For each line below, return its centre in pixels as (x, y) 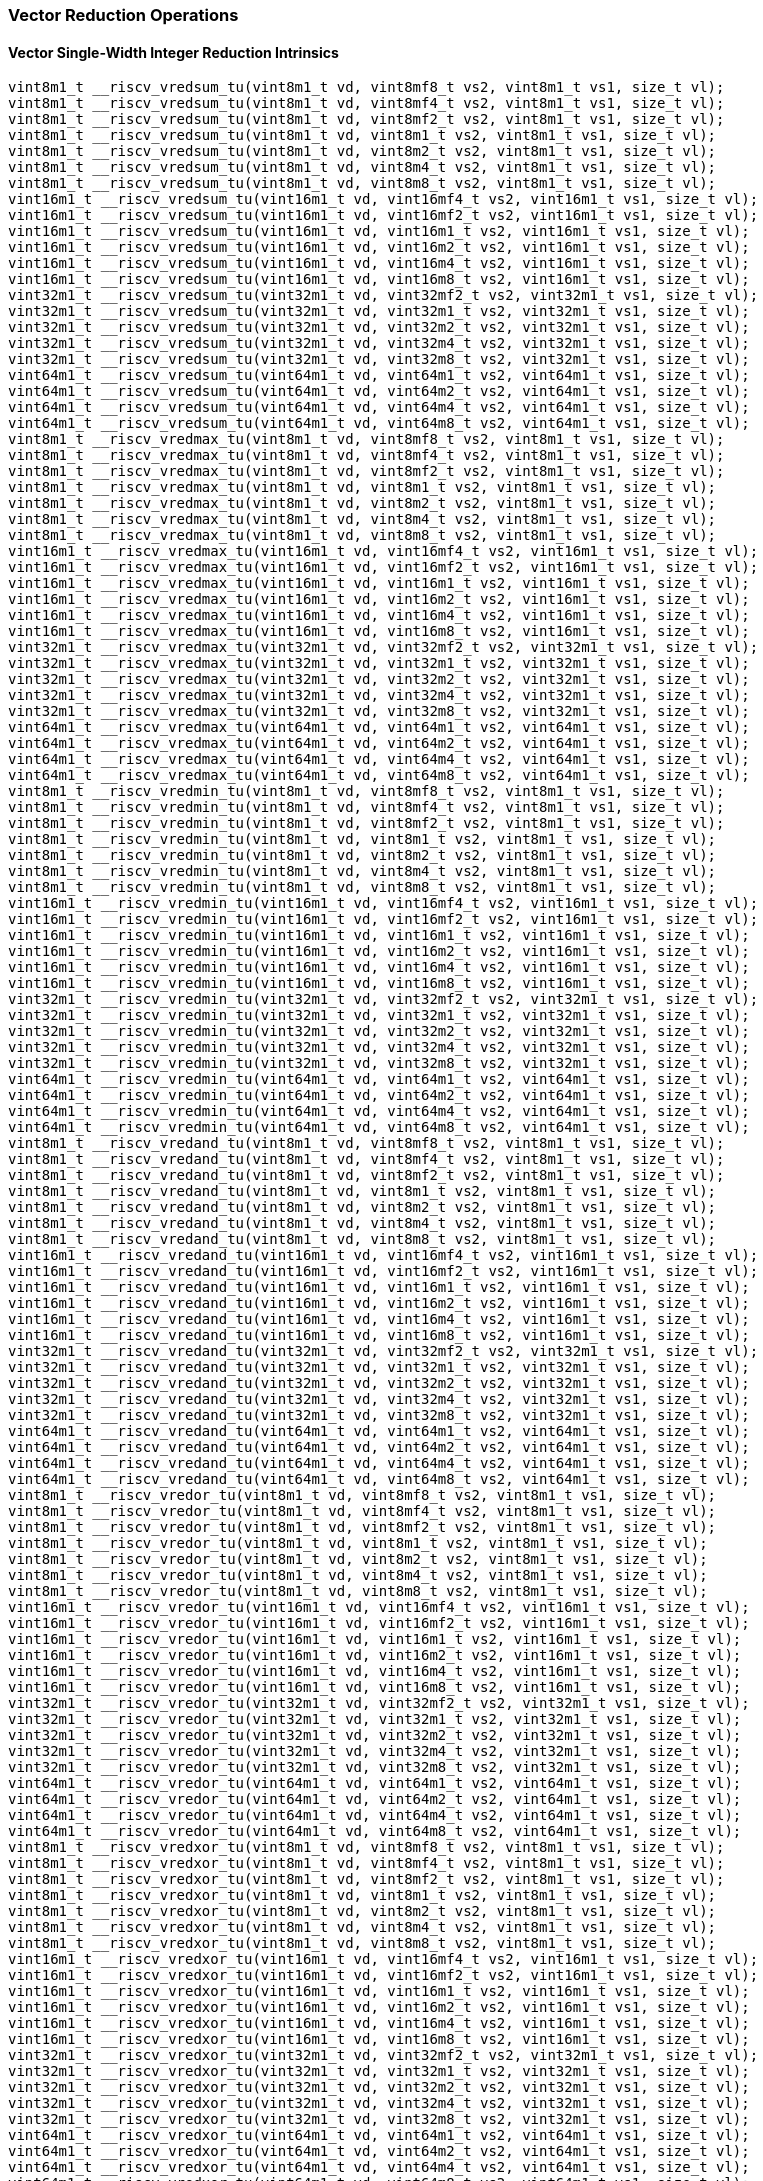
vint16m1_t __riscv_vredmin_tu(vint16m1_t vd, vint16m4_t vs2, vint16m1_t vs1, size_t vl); (379, 967)
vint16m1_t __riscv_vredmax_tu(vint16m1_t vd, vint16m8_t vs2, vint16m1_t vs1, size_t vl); (379, 631)
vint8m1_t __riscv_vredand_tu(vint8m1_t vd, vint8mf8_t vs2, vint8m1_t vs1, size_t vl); (366, 1143)
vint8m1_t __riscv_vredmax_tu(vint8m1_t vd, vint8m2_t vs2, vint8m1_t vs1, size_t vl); (362, 503)
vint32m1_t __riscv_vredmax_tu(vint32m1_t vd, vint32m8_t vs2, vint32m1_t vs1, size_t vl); (379, 711)
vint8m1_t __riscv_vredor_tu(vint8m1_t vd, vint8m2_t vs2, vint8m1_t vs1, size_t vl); (358, 1559)
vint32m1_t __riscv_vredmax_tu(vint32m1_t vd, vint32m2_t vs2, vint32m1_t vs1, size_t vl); (379, 679)
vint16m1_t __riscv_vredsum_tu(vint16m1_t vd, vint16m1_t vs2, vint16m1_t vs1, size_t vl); (379, 231)
